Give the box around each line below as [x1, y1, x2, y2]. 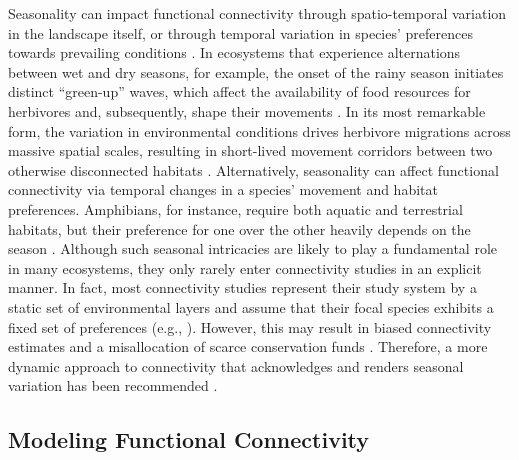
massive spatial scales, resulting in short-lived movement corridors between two [8, 140, 493, 161]
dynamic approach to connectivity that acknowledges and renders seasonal [8, 355, 464, 376]
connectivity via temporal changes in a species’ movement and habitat [8, 179, 438, 200]
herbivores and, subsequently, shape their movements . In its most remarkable [8, 100, 486, 121]
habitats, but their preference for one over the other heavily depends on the [8, 218, 471, 239]
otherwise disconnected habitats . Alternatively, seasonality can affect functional [8, 159, 499, 180]
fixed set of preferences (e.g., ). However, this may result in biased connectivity [8, 316, 492, 337]
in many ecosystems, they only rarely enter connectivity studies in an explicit [8, 257, 482, 278]
